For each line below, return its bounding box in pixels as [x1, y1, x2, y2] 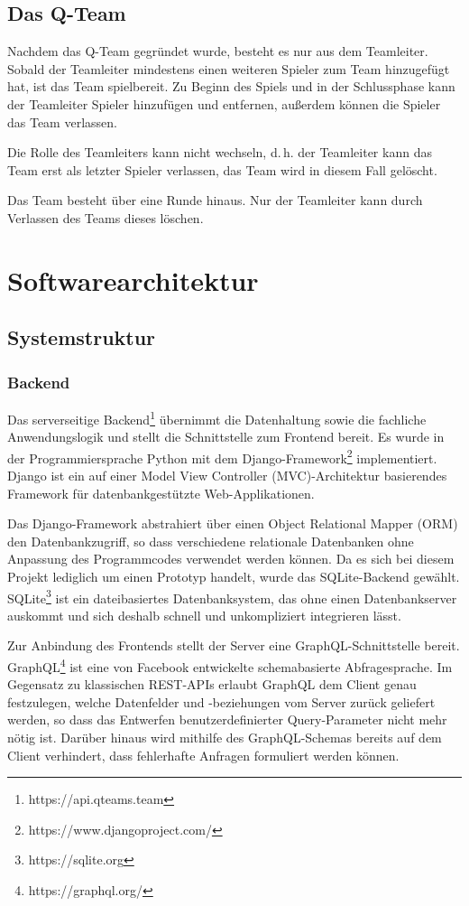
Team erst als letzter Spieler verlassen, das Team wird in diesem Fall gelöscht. [7, 160, 437, 179]
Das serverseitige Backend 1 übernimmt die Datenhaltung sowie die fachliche [7, 406, 427, 428]
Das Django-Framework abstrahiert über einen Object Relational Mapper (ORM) [7, 514, 458, 533]
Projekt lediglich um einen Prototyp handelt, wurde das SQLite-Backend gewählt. [7, 566, 460, 585]
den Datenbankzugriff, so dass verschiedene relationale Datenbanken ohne [7, 531, 414, 550]
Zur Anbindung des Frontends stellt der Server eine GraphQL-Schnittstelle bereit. [7, 636, 460, 655]
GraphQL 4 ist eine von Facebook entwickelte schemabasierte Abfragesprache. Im [7, 655, 453, 676]
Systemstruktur [7, 323, 156, 351]
